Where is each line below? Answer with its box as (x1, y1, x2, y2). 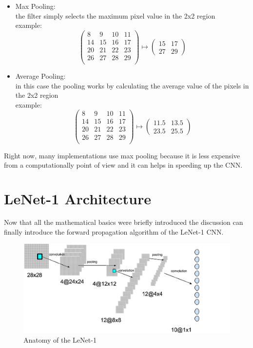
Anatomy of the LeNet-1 (23, 334, 97, 345)
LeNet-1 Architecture (4, 188, 152, 208)
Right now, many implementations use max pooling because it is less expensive (4, 150, 240, 160)
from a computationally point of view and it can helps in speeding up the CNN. (4, 160, 243, 170)
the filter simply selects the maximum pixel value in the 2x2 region (15, 10, 215, 21)
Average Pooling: (15, 71, 66, 81)
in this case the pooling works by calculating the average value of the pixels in (15, 80, 249, 90)
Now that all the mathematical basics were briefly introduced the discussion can (4, 217, 243, 227)
